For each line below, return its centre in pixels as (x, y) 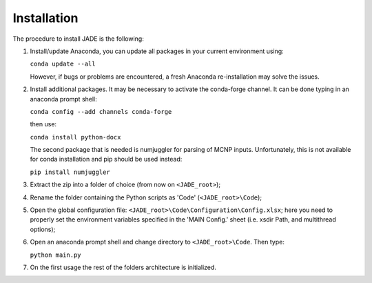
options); (43, 229)
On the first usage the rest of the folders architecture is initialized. (123, 267)
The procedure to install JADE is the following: (78, 39)
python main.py (56, 255)
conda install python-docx (75, 137)
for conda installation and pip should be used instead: (106, 159)
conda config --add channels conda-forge (101, 111)
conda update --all (63, 64)
